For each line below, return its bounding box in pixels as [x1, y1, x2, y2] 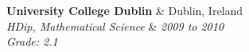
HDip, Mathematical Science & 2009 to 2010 [6, 17, 224, 34]
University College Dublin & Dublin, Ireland [6, 2, 243, 18]
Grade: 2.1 [6, 33, 58, 50]
